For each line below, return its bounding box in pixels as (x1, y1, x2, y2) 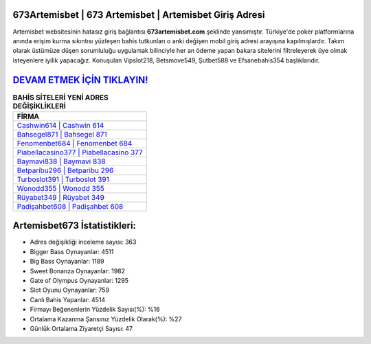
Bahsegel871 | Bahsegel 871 (16, 129, 107, 139)
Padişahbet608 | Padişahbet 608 (16, 201, 124, 211)
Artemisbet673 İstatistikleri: (12, 220, 137, 231)
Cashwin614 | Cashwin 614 (16, 120, 104, 130)
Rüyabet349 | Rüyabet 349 (16, 192, 104, 202)
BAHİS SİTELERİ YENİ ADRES (12, 93, 109, 102)
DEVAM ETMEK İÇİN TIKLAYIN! (12, 74, 148, 86)
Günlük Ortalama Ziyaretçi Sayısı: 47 (30, 325, 133, 332)
